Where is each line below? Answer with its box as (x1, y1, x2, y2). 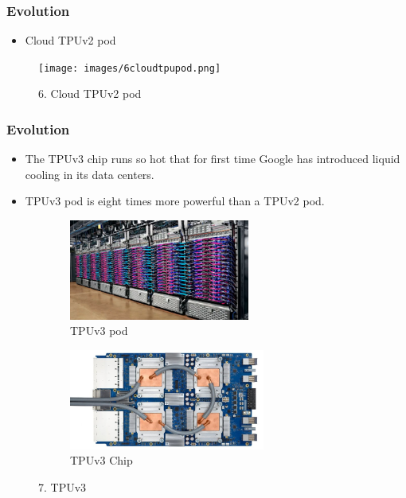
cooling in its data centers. (25, 165, 154, 182)
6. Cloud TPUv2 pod (38, 85, 142, 102)
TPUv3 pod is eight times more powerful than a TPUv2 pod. (25, 193, 325, 209)
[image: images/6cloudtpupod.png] (38, 62, 221, 74)
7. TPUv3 (38, 478, 87, 495)
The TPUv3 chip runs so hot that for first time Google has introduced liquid (25, 150, 400, 167)
